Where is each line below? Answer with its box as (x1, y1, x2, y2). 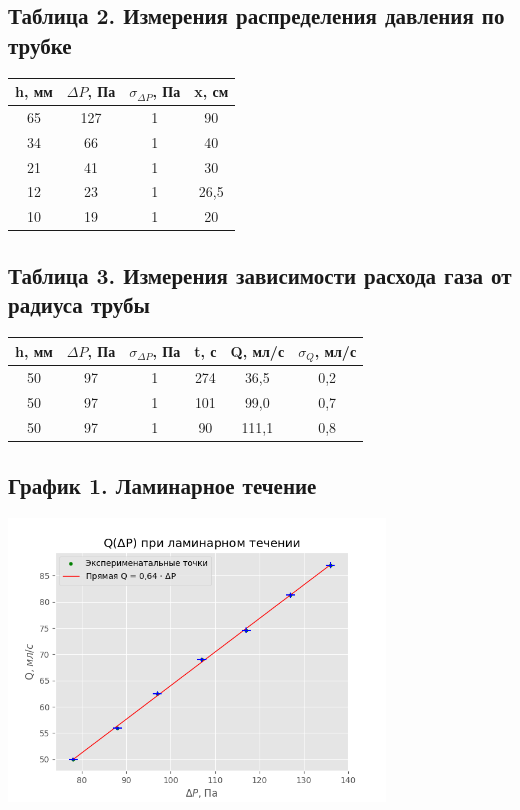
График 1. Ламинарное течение (8, 470, 317, 501)
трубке (8, 29, 72, 60)
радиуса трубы (8, 289, 150, 320)
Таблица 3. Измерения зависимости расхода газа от (8, 259, 512, 290)
